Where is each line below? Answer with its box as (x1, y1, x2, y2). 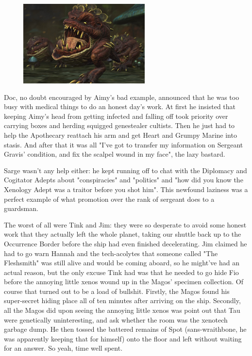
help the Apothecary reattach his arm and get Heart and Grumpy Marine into (4, 129, 237, 140)
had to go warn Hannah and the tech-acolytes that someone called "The (4, 248, 218, 258)
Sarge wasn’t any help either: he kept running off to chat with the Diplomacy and (4, 165, 247, 175)
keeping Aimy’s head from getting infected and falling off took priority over (4, 111, 228, 121)
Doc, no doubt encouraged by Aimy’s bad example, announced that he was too (4, 92, 239, 102)
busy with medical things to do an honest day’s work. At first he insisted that (4, 101, 236, 112)
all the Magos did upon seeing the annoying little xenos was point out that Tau (4, 305, 240, 315)
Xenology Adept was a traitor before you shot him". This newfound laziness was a (4, 184, 248, 194)
